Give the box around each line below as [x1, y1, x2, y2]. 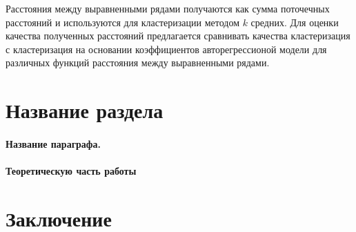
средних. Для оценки [250, 14, 339, 29]
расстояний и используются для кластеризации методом [6, 14, 239, 29]
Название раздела [6, 96, 164, 124]
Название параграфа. [6, 136, 101, 151]
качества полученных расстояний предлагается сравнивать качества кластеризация [6, 28, 350, 43]
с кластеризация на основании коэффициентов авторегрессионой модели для [6, 41, 327, 56]
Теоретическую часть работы [6, 164, 137, 178]
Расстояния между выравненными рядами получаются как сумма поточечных [6, 1, 330, 15]
